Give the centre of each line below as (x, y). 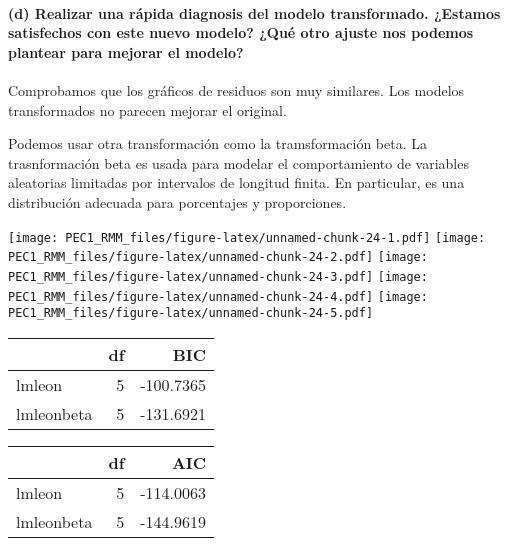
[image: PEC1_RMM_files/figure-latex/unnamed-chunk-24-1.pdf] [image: (247, 237)
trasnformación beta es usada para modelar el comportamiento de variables (238, 162)
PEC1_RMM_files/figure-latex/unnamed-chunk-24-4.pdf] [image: (218, 296)
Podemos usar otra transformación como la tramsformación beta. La (217, 143)
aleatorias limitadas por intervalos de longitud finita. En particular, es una (236, 182)
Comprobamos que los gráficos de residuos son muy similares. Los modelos (236, 89)
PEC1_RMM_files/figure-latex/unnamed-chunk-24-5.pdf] (191, 313)
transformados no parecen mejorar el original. (147, 109)
